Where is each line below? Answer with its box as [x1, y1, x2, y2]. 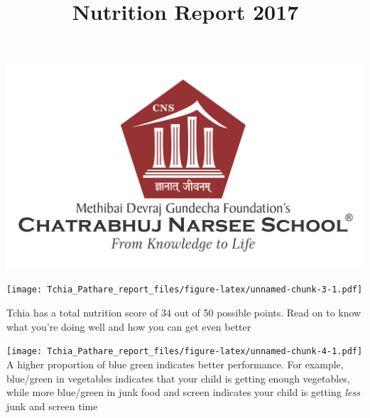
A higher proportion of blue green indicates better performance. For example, [6, 356, 344, 371]
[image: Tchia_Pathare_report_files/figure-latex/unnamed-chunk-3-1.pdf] [6, 285, 363, 295]
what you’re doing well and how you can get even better [6, 319, 251, 334]
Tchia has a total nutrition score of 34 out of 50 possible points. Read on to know [6, 305, 361, 320]
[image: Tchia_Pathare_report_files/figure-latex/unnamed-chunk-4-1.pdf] [6, 346, 363, 357]
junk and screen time [6, 398, 98, 413]
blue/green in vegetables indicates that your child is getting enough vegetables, [6, 370, 350, 385]
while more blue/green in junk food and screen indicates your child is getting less [6, 385, 360, 400]
